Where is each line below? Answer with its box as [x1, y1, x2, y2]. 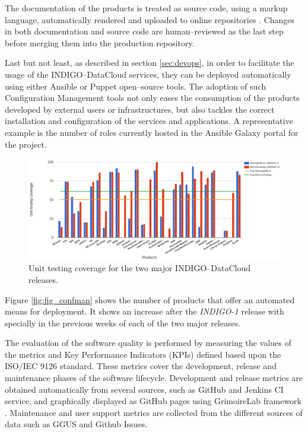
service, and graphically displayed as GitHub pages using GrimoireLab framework [5, 395, 301, 407]
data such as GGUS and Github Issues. [5, 418, 148, 430]
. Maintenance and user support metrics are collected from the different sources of [5, 406, 303, 418]
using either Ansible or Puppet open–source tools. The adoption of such [5, 80, 266, 92]
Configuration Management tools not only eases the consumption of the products [5, 91, 300, 104]
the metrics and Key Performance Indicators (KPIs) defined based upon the [5, 348, 281, 360]
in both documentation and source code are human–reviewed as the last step [5, 25, 284, 37]
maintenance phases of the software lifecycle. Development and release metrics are [5, 371, 303, 384]
